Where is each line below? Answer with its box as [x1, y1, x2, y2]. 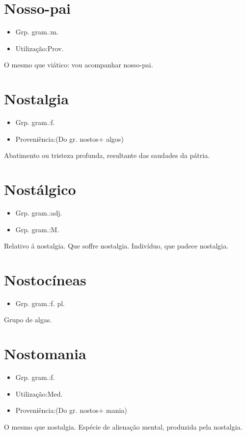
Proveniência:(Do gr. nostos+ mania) [15, 405, 127, 415]
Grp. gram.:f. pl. [15, 298, 65, 308]
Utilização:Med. [15, 388, 63, 399]
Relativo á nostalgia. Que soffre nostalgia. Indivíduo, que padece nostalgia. [4, 241, 229, 251]
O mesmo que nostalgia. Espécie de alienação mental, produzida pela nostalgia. [4, 421, 243, 432]
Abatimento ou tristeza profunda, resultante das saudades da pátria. [4, 150, 210, 160]
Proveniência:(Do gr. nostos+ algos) [15, 133, 124, 144]
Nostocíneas [4, 269, 86, 289]
